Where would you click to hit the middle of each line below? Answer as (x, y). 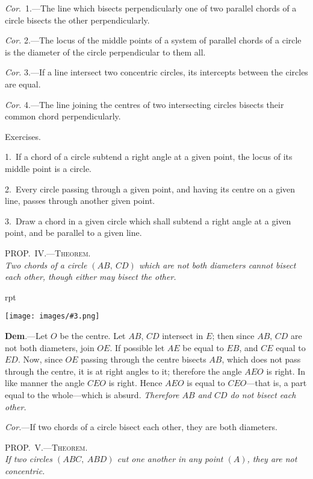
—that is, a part (277, 383)
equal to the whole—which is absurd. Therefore (92, 394)
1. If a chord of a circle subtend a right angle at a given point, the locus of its (149, 157)
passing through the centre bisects (144, 359)
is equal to (206, 383)
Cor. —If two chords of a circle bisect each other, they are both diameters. (141, 427)
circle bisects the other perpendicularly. (77, 20)
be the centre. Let (93, 335)
